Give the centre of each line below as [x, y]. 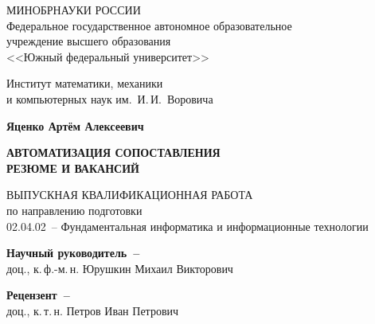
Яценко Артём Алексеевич [75, 125]
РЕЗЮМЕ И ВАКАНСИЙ [73, 168]
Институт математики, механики [85, 83]
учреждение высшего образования [89, 41]
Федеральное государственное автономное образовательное [149, 25]
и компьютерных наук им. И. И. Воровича [110, 98]
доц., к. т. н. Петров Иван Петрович [93, 310]
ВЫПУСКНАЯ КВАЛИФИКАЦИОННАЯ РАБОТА [130, 195]
